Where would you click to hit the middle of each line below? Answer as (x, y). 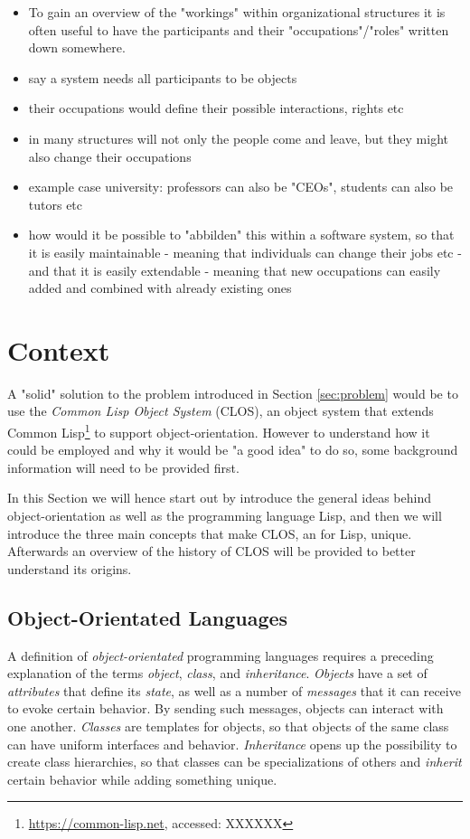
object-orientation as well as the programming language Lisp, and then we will (225, 516)
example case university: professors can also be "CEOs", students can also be (241, 187)
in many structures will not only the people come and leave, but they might (238, 138)
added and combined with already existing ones (160, 288)
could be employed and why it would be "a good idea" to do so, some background (233, 450)
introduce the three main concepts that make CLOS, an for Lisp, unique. (210, 533)
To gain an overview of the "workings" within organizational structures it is (237, 12)
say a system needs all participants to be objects (163, 77)
